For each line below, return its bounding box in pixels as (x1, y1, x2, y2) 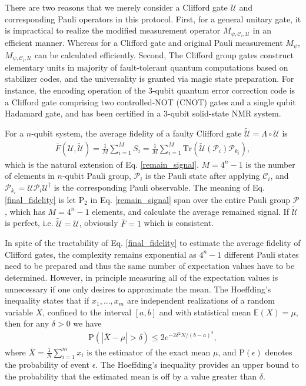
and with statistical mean (159, 305, 251, 318)
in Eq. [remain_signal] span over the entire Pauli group (90, 193, 291, 205)
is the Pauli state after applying (145, 169, 260, 182)
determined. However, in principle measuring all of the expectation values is (5, 271, 278, 283)
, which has (5, 205, 45, 217)
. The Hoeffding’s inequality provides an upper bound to (95, 358, 299, 371)
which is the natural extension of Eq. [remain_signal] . (5, 158, 199, 170)
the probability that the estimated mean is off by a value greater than (5, 370, 257, 382)
